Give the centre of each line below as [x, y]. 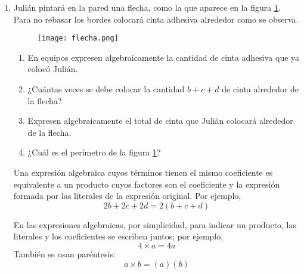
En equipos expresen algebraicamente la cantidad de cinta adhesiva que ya [164, 57]
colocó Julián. [53, 69]
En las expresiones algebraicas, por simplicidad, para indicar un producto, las [155, 224]
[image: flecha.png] [78, 38]
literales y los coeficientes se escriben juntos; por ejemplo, [118, 236]
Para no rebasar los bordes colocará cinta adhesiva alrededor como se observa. [156, 19]
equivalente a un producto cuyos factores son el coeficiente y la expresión [147, 184]
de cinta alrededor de [260, 89]
